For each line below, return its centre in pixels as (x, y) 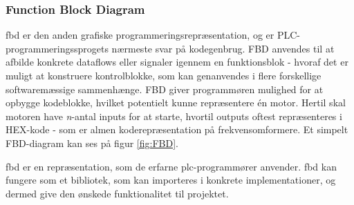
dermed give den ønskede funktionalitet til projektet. (117, 193)
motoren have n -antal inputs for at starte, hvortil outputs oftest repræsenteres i (174, 116)
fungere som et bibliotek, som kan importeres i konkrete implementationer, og (171, 180)
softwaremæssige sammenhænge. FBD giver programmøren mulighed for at (165, 89)
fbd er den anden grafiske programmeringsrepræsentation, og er (140, 35)
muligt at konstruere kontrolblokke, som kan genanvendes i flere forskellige (164, 75)
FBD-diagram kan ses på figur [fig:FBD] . (92, 143)
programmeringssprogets (57, 48)
